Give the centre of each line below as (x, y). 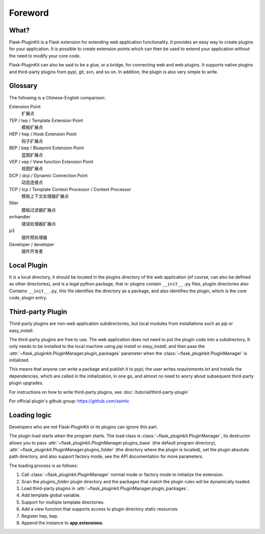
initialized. (19, 360)
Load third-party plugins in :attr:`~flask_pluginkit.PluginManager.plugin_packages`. (105, 488)
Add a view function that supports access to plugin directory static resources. (100, 509)
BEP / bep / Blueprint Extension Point (46, 148)
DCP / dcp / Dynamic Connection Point (48, 175)
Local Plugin (28, 265)
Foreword (29, 13)
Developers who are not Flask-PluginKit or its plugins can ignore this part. (83, 427)
